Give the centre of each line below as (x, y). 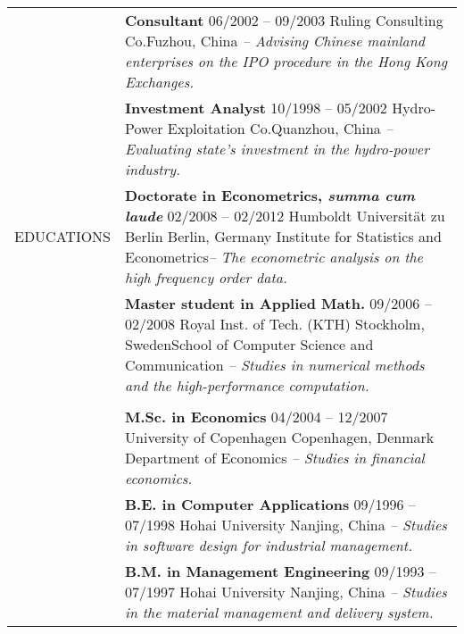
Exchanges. (160, 82)
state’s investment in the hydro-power (312, 149)
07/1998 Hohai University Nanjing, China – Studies (286, 525)
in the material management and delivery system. (279, 612)
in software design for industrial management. (269, 545)
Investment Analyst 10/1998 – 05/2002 (256, 108)
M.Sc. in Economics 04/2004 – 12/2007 (257, 417)
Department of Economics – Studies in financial (275, 458)
